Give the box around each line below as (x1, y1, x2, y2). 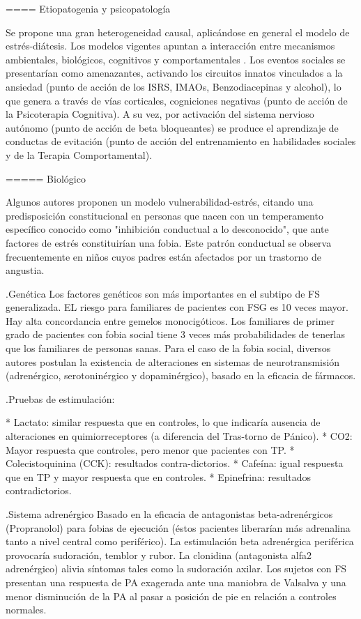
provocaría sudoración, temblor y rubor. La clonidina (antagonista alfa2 (6, 547, 312, 562)
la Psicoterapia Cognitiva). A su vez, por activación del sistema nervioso (6, 107, 314, 121)
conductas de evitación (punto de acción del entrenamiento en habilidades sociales (6, 134, 356, 148)
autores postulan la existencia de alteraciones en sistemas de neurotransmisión (6, 354, 340, 369)
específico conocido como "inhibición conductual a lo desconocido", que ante (6, 222, 329, 236)
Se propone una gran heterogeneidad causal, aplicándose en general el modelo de (6, 24, 350, 39)
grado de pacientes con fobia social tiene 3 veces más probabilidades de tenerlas (6, 327, 346, 342)
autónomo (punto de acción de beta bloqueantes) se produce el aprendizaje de (6, 120, 339, 135)
